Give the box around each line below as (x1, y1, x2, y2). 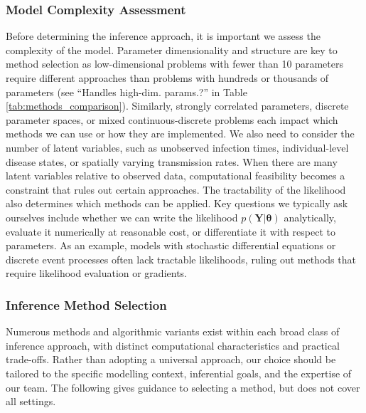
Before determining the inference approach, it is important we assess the (6, 28, 321, 43)
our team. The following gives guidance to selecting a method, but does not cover (6, 380, 360, 394)
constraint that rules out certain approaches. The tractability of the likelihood (6, 182, 346, 197)
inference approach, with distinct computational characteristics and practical (6, 338, 340, 352)
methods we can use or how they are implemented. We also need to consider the (6, 126, 355, 141)
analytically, (284, 209, 336, 224)
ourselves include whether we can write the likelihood (6, 209, 238, 224)
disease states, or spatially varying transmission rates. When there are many (6, 154, 338, 169)
